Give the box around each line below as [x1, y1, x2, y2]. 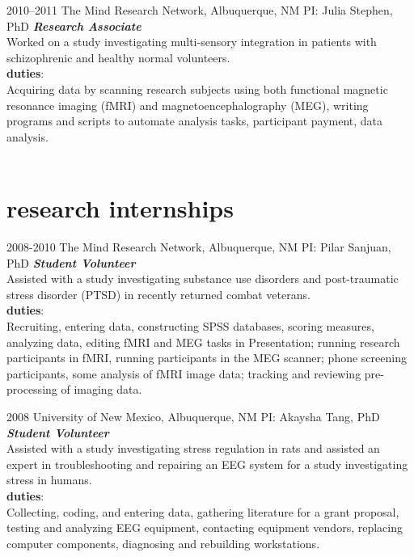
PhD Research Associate [6, 17, 142, 34]
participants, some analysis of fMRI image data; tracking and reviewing [6, 365, 361, 382]
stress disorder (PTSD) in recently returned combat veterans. [6, 285, 310, 302]
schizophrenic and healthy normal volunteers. [6, 49, 230, 65]
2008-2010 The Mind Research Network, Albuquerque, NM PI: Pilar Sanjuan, [6, 238, 391, 255]
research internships [6, 192, 234, 225]
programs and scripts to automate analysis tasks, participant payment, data [6, 112, 383, 129]
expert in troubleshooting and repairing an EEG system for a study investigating [6, 455, 408, 472]
